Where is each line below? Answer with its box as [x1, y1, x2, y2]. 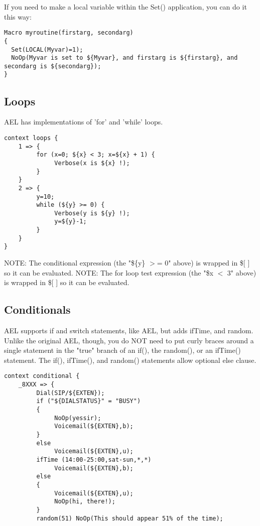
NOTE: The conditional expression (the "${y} [4, 257, 146, 268]
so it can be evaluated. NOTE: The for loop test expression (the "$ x [4, 267, 213, 278]
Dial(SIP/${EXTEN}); [36, 389, 105, 397]
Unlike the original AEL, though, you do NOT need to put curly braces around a [4, 335, 254, 345]
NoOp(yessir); [54, 414, 101, 422]
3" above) [227, 267, 256, 278]
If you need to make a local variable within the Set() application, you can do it [4, 2, 247, 12]
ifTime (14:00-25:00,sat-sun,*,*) [36, 456, 152, 464]
